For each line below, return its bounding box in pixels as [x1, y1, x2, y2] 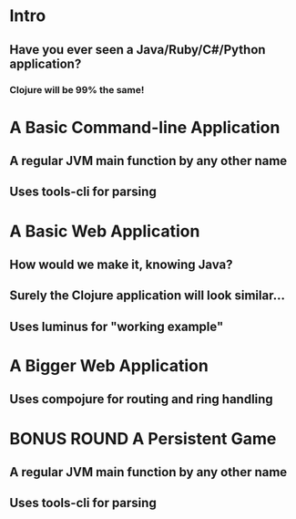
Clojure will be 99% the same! [9, 83, 145, 96]
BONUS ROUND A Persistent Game [9, 428, 277, 449]
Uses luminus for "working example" [9, 318, 224, 334]
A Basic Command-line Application [9, 117, 281, 138]
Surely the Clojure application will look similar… [9, 288, 285, 304]
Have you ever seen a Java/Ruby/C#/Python [9, 42, 266, 57]
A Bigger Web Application [9, 356, 209, 377]
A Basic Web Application [9, 221, 200, 242]
